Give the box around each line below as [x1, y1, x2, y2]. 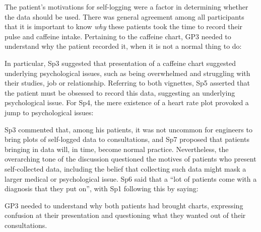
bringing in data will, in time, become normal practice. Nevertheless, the [5, 143, 229, 154]
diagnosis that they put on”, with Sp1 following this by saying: [5, 183, 199, 194]
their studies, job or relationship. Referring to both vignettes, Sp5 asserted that [5, 78, 250, 88]
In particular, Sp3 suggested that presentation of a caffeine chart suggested [5, 57, 236, 68]
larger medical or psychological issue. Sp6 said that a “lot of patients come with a [5, 173, 257, 184]
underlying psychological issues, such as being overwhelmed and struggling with [5, 67, 250, 78]
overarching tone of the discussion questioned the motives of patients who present [5, 153, 256, 164]
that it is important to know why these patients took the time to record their [5, 21, 243, 32]
